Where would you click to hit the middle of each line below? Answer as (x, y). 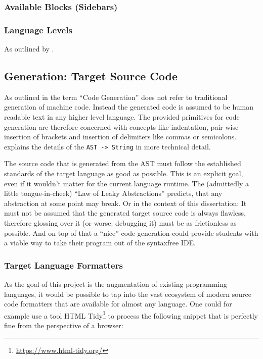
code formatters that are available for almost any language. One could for (118, 304)
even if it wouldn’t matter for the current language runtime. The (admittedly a (126, 183)
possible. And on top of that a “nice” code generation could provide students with (131, 233)
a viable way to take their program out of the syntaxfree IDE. (100, 243)
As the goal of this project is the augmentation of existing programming (116, 284)
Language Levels (38, 30)
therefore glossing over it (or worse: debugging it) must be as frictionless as (120, 223)
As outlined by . (29, 49)
